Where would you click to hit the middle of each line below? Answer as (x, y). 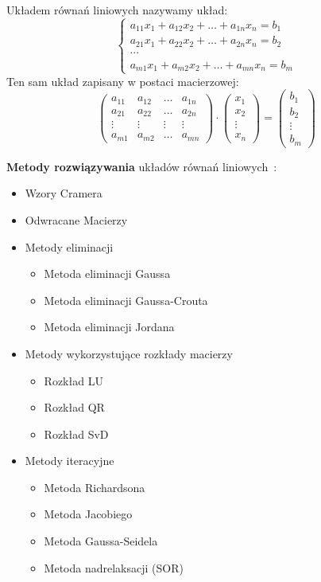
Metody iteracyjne (70, 461)
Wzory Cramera (64, 193)
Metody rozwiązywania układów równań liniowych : (142, 166)
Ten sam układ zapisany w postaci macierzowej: (123, 81)
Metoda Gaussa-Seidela (101, 541)
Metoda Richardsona (95, 487)
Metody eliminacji (69, 246)
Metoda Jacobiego (88, 514)
